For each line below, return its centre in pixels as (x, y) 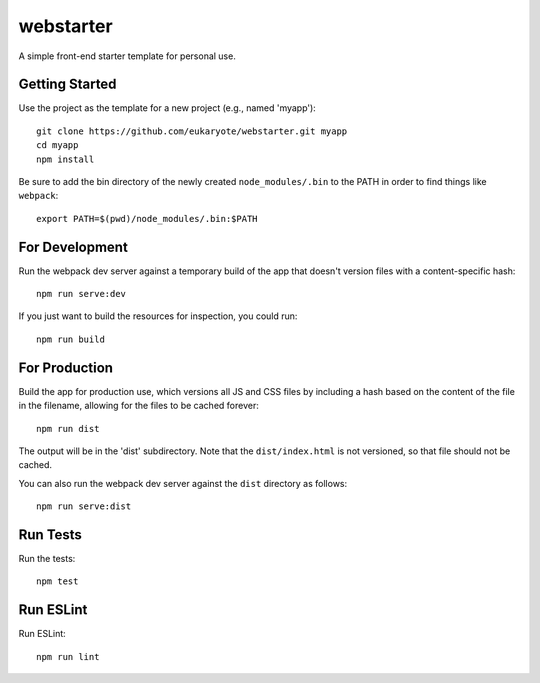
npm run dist (68, 428)
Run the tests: (47, 559)
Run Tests (50, 534)
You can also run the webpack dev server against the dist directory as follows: (183, 483)
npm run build (70, 339)
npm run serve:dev (81, 294)
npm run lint (68, 656)
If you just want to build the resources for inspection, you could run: (158, 316)
